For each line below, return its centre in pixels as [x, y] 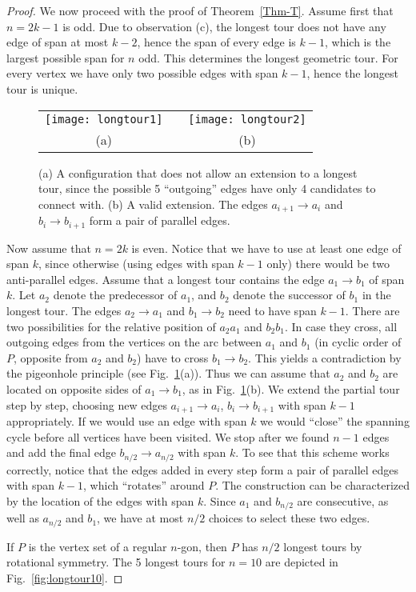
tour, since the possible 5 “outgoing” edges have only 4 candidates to [207, 188]
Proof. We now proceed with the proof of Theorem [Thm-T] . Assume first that [200, 10]
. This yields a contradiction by [325, 357]
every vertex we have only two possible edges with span [142, 73]
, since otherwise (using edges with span [136, 264]
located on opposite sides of [74, 389]
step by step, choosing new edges [87, 404]
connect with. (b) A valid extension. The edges [153, 204]
